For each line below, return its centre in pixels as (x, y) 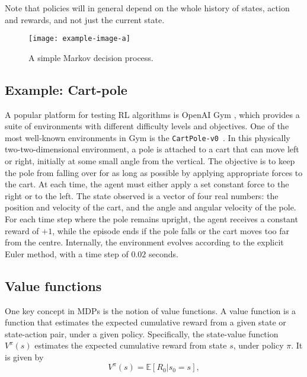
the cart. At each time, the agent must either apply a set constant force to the (147, 184)
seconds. (163, 253)
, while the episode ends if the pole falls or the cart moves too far (171, 230)
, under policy (258, 345)
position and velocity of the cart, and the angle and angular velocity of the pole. (151, 207)
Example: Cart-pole (66, 89)
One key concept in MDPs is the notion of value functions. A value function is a (151, 310)
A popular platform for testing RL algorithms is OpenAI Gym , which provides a (152, 114)
